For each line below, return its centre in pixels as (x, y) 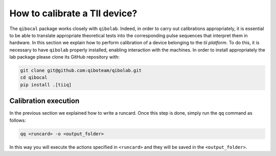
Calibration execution (44, 101)
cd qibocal (34, 77)
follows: (18, 120)
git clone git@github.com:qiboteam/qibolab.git (81, 71)
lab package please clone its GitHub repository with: (64, 57)
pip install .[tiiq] (46, 85)
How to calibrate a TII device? (73, 13)
